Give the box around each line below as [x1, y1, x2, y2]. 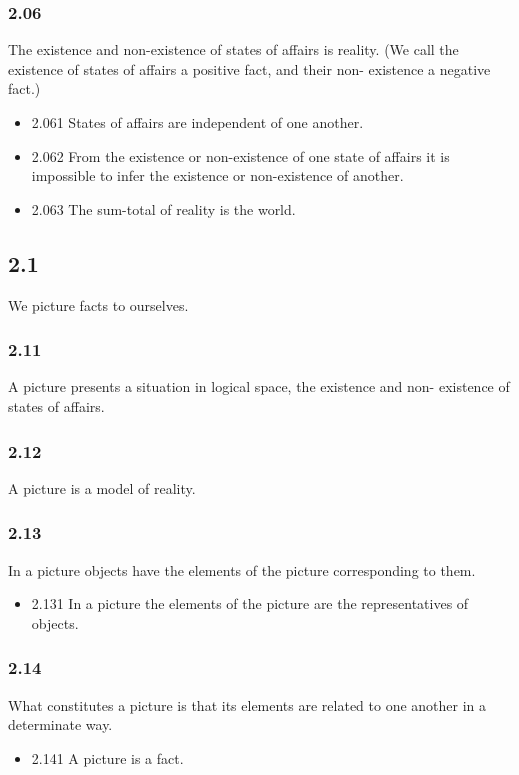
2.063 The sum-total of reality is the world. [31, 198, 296, 219]
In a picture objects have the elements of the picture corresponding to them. [8, 559, 476, 580]
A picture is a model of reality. [8, 477, 196, 498]
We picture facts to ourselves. [8, 294, 189, 315]
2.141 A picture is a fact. [31, 747, 184, 768]
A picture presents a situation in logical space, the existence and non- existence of [8, 376, 510, 397]
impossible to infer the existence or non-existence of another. [31, 165, 404, 186]
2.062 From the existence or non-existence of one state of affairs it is [31, 145, 450, 166]
